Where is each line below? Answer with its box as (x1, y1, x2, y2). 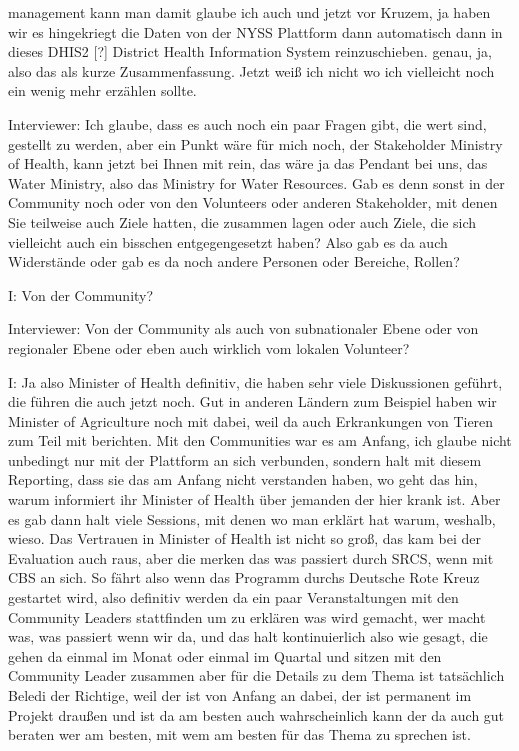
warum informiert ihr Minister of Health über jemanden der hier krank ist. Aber (8, 489, 501, 510)
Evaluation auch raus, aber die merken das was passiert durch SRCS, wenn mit (8, 547, 494, 568)
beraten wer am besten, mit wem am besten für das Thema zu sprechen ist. (8, 724, 471, 745)
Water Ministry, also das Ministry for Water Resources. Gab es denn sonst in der (8, 172, 505, 193)
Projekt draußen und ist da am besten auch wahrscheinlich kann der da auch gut (8, 704, 505, 725)
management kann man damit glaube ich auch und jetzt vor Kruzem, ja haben (8, 2, 491, 22)
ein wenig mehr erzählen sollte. (8, 80, 197, 101)
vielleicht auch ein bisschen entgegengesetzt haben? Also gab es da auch (8, 231, 448, 252)
